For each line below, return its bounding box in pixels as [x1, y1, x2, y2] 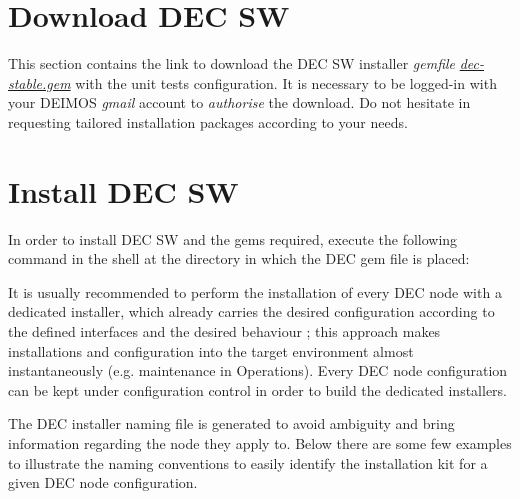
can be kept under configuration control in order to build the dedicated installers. [8, 379, 507, 400]
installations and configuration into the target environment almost [8, 340, 414, 361]
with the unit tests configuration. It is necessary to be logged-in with [75, 72, 497, 93]
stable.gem [8, 72, 71, 93]
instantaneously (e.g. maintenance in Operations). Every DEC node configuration [8, 360, 508, 381]
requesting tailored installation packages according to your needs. [8, 111, 408, 132]
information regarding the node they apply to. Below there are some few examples [8, 432, 512, 453]
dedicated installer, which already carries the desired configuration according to [8, 301, 495, 322]
